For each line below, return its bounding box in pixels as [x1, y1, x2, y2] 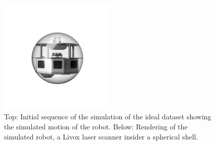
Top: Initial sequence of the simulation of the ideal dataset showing [4, 111, 211, 122]
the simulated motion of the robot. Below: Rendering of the [4, 121, 188, 132]
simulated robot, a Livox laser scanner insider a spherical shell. [4, 131, 198, 141]
